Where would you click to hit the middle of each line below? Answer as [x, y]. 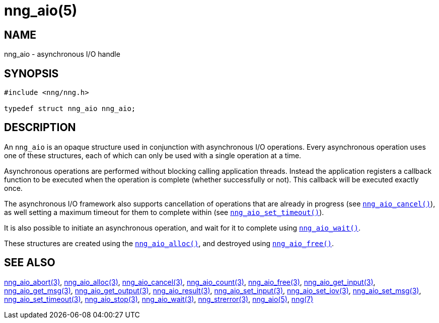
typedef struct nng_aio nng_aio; [70, 109]
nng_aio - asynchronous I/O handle [62, 54]
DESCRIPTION [40, 128]
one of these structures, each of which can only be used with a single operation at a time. [153, 155]
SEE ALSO [30, 263]
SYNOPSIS [31, 73]
